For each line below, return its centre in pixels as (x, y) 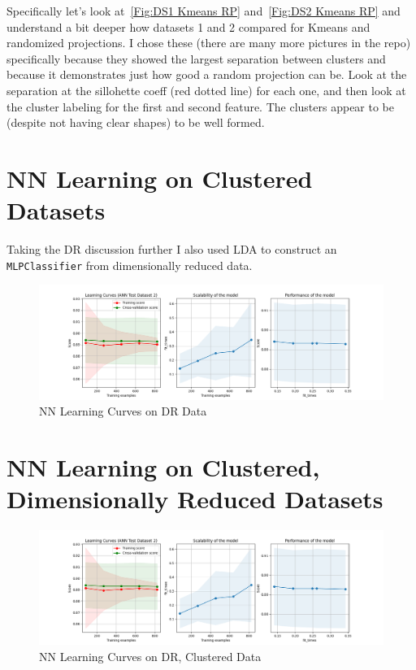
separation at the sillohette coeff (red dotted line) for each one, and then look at (206, 90)
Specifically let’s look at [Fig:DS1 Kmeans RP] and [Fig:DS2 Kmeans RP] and (204, 11)
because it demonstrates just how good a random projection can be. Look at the (207, 74)
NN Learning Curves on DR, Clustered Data (150, 656)
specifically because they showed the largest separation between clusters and (196, 58)
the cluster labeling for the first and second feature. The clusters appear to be (201, 106)
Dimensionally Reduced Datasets (195, 499)
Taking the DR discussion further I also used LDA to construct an (172, 249)
